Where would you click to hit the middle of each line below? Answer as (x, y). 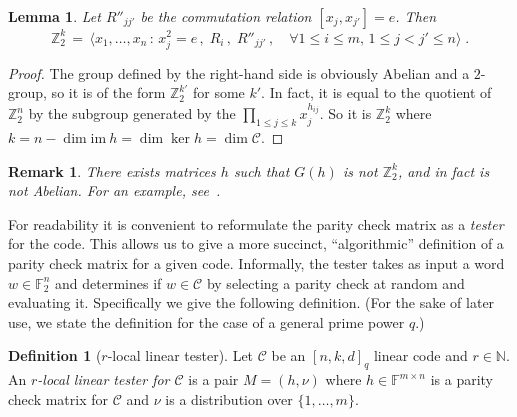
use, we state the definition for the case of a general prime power (206, 321)
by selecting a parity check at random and (335, 282)
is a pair (213, 379)
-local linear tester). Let (180, 355)
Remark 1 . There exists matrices (112, 170)
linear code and (420, 355)
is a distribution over (229, 398)
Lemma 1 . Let (54, 16)
